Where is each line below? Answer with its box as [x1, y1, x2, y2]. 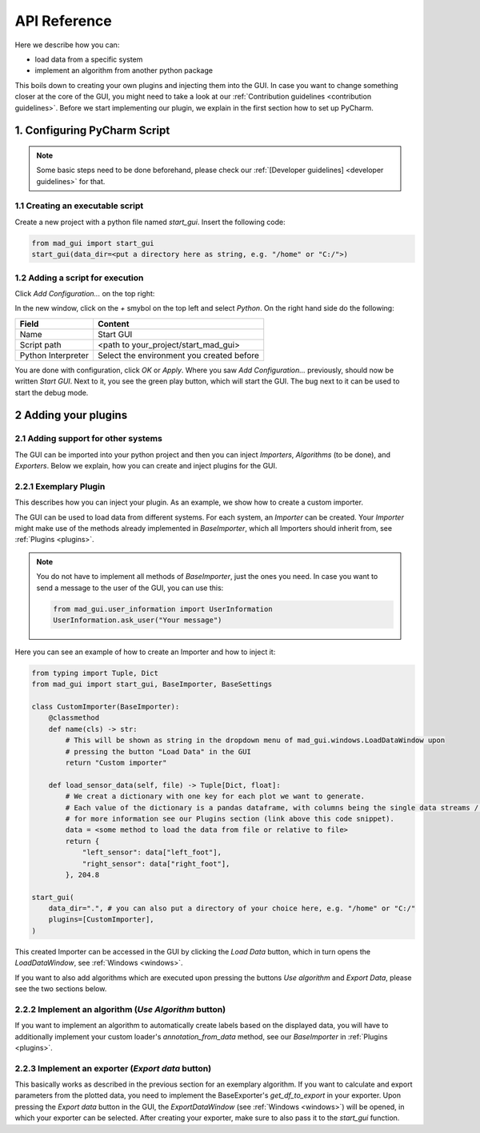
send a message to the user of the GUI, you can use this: [36, 583, 224, 593]
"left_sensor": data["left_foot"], [82, 848, 222, 857]
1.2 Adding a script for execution [14, 272, 144, 283]
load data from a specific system [34, 54, 143, 64]
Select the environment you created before [97, 349, 260, 360]
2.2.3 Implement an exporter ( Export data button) [14, 1063, 212, 1074]
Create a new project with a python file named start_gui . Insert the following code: [14, 217, 286, 227]
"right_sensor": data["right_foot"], [82, 859, 230, 868]
